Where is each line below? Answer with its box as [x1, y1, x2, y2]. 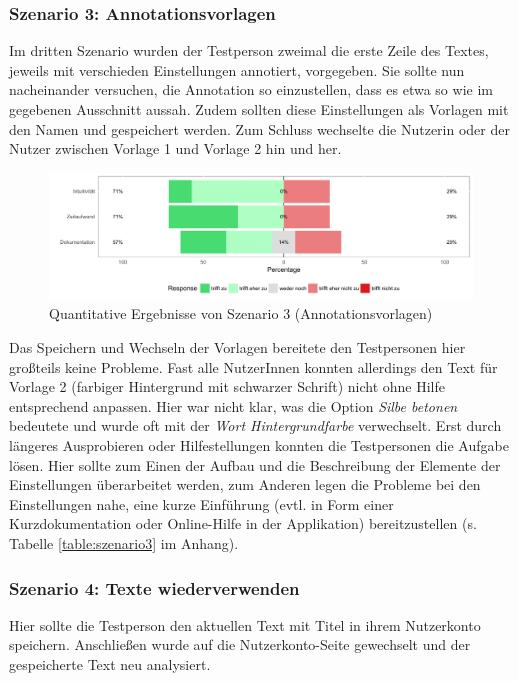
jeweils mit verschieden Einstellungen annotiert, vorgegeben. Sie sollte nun [9, 59, 465, 80]
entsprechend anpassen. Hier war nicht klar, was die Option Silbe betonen [9, 395, 458, 416]
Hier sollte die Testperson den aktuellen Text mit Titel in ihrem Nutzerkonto [9, 614, 481, 635]
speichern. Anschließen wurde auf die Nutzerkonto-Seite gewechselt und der [9, 634, 471, 655]
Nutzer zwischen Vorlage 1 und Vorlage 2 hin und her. [9, 138, 342, 159]
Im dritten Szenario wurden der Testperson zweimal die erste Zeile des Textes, [9, 40, 489, 61]
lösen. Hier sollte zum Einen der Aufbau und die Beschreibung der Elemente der [9, 454, 501, 475]
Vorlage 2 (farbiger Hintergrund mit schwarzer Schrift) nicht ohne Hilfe [9, 376, 445, 397]
